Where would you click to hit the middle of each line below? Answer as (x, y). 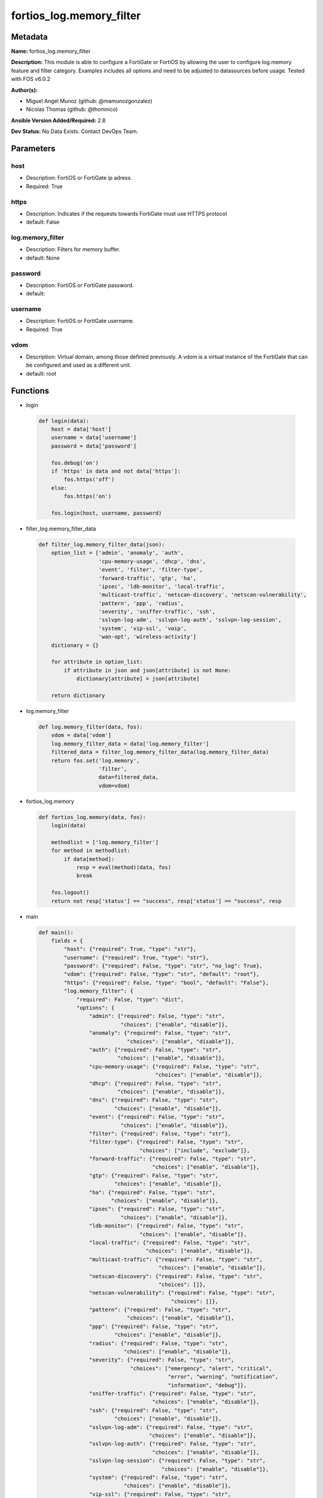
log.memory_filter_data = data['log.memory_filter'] (130, 744)
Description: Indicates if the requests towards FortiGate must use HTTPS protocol (127, 213)
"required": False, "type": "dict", (130, 999)
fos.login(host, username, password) (106, 513)
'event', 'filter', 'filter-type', (150, 570)
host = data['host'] (81, 429)
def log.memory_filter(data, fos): (91, 727)
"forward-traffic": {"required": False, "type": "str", (173, 1159)
